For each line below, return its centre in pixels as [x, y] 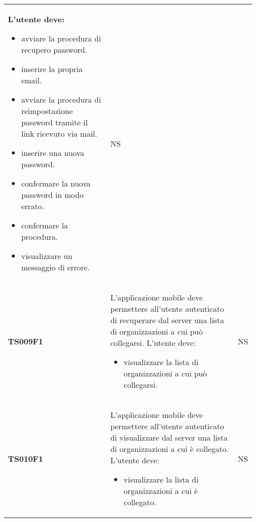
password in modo [52, 195]
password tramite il [55, 122]
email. [32, 80]
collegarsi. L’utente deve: [153, 343]
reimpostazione [47, 111]
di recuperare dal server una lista [167, 320]
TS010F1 [26, 458]
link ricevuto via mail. [59, 133]
